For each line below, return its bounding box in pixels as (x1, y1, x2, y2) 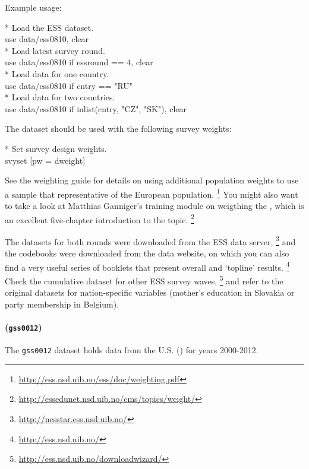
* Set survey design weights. (5, 142, 107, 154)
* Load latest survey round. (5, 44, 105, 56)
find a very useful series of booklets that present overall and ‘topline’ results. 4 (5, 259, 290, 273)
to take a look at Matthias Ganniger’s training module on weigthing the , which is (5, 199, 304, 211)
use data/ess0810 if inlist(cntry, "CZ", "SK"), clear (5, 102, 187, 115)
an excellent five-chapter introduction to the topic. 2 (5, 211, 194, 226)
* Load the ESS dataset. (5, 21, 94, 33)
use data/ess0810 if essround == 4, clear (5, 56, 153, 68)
